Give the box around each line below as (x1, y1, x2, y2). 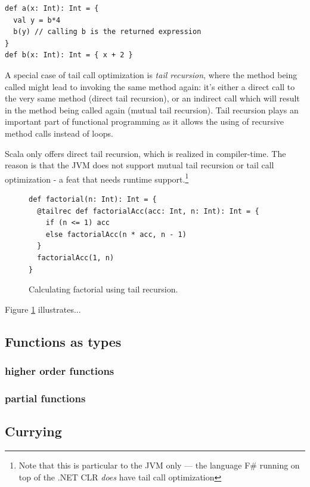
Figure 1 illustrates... (5, 303, 81, 315)
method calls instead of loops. (5, 127, 113, 139)
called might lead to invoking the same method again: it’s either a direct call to (5, 80, 295, 93)
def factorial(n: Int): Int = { (29, 195, 157, 204)
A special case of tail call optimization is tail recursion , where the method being (5, 68, 297, 81)
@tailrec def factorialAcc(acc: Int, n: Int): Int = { (37, 206, 259, 215)
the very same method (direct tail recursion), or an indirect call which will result (5, 92, 300, 104)
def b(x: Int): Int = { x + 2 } (5, 51, 133, 60)
